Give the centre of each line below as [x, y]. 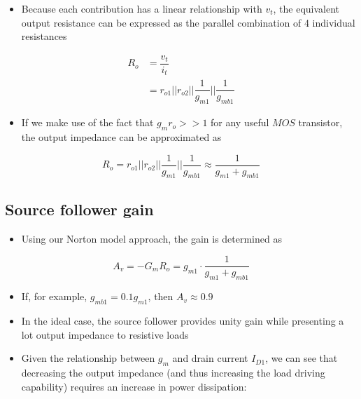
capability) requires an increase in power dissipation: [134, 386]
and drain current [210, 358]
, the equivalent [306, 8]
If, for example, [54, 296]
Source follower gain [79, 209]
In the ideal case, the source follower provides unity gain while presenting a [183, 320]
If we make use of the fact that [87, 122]
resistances [44, 36]
